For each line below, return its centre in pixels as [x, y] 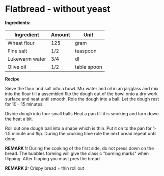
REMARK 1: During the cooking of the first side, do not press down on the [80, 148]
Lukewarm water [27, 59]
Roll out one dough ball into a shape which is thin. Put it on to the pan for [79, 128]
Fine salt [17, 51]
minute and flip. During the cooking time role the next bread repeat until [84, 133]
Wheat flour [21, 43]
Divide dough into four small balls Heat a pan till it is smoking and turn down [82, 113]
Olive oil [17, 67]
